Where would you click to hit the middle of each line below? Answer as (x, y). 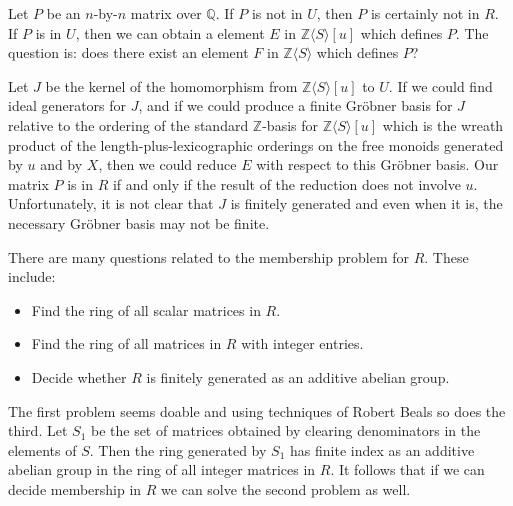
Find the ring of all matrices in (126, 343)
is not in (277, 13)
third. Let (38, 430)
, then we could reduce (167, 164)
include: (32, 276)
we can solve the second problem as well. (286, 488)
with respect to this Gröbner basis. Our (377, 164)
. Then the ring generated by (178, 449)
